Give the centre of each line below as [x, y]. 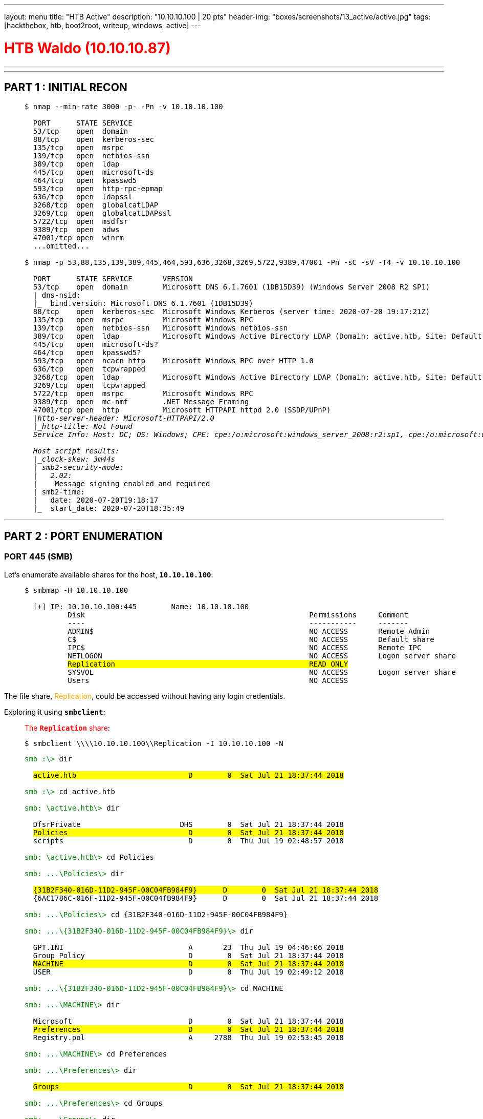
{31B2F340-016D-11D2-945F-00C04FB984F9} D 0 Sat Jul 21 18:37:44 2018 [206, 890]
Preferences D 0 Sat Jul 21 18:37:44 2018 [188, 1029]
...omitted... [61, 246]
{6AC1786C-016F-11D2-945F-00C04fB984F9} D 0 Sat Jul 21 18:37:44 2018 [206, 898]
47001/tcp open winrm [78, 238]
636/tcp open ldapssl [83, 197]
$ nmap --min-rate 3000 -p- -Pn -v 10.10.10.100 [124, 107]
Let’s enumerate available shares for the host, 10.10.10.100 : [109, 574]
